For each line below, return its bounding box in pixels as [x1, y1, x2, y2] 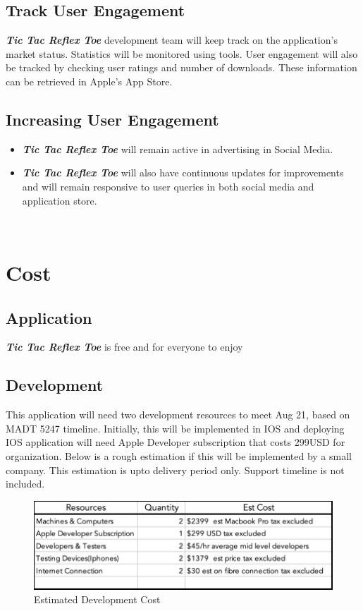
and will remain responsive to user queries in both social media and [22, 179, 314, 193]
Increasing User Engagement [6, 108, 219, 130]
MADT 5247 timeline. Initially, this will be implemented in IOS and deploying [6, 421, 345, 435]
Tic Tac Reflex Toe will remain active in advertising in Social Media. [22, 141, 333, 156]
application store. [22, 193, 97, 207]
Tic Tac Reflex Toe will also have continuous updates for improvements [22, 165, 344, 180]
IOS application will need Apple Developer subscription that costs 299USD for [6, 435, 345, 449]
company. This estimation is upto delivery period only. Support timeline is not [6, 462, 345, 477]
